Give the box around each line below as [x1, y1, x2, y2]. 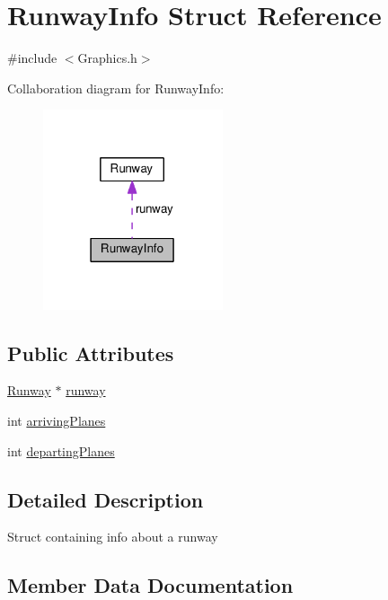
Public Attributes [7, 339, 174, 366]
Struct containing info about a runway [7, 527, 218, 546]
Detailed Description [7, 485, 204, 513]
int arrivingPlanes [7, 411, 106, 430]
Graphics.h [77, 49, 137, 67]
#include [7, 49, 57, 67]
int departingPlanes [7, 441, 115, 460]
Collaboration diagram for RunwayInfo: [7, 78, 225, 97]
